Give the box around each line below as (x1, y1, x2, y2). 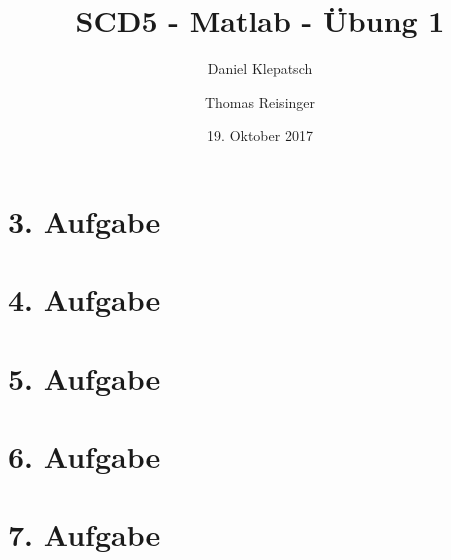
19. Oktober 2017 (207, 125, 313, 146)
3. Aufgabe (8, 200, 161, 241)
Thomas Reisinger (204, 91, 316, 112)
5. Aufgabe (8, 357, 161, 398)
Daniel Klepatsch (207, 58, 313, 79)
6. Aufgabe (8, 436, 161, 477)
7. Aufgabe (8, 514, 161, 555)
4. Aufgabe (8, 279, 161, 320)
